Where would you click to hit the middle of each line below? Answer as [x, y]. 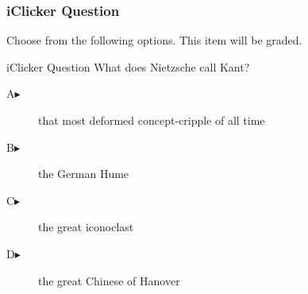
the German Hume [84, 174]
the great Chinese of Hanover [109, 280]
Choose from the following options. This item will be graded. [154, 40]
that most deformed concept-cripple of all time [152, 120]
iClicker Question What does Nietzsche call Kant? [128, 66]
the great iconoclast [86, 227]
